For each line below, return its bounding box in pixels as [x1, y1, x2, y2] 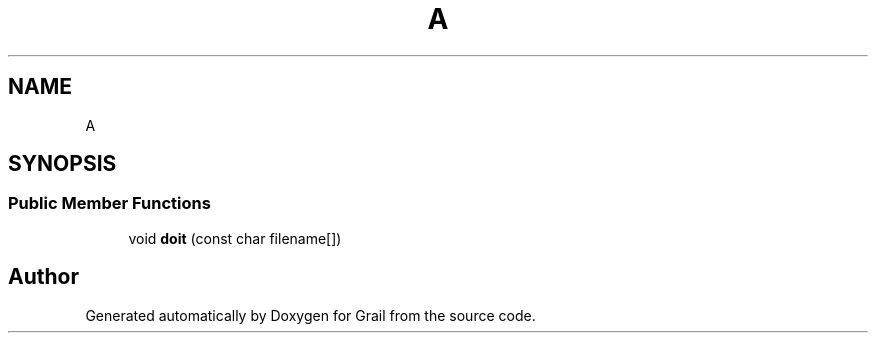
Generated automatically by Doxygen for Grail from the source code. [85, 306, 536, 324]
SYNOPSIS [8, 151, 117, 177]
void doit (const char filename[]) [128, 229, 342, 247]
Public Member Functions [8, 193, 211, 214]
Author [8, 264, 79, 290]
